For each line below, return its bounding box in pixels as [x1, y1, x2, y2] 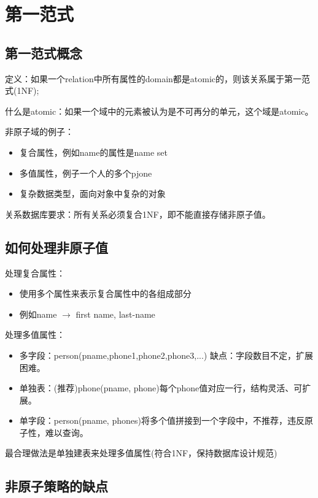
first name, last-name [76, 307, 155, 320]
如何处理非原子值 [5, 237, 108, 256]
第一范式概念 [5, 43, 82, 62]
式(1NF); [5, 84, 39, 97]
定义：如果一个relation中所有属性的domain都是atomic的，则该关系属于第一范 [5, 72, 311, 85]
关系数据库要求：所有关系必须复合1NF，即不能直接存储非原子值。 [5, 207, 271, 220]
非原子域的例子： [5, 125, 74, 138]
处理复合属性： [5, 266, 65, 279]
